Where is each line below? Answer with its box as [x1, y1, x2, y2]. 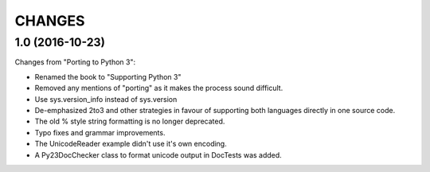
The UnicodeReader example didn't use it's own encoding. [34, 139, 227, 149]
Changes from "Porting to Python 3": [14, 57, 136, 67]
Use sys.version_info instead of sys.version [34, 94, 178, 104]
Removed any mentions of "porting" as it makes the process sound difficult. [34, 84, 283, 93]
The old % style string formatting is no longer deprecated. [34, 116, 225, 127]
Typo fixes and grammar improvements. [34, 127, 166, 137]
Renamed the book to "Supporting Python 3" [34, 72, 182, 81]
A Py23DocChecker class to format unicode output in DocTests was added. [34, 150, 282, 159]
